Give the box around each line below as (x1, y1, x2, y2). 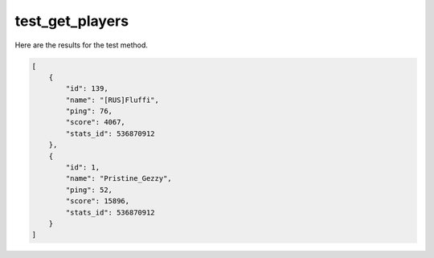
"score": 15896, (65, 197, 130, 206)
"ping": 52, (65, 185, 113, 195)
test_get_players (14, 12, 129, 30)
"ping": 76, (65, 107, 113, 116)
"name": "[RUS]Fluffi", (65, 95, 160, 104)
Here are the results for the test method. (14, 40, 149, 50)
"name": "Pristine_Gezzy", (65, 174, 172, 183)
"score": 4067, (65, 117, 126, 127)
